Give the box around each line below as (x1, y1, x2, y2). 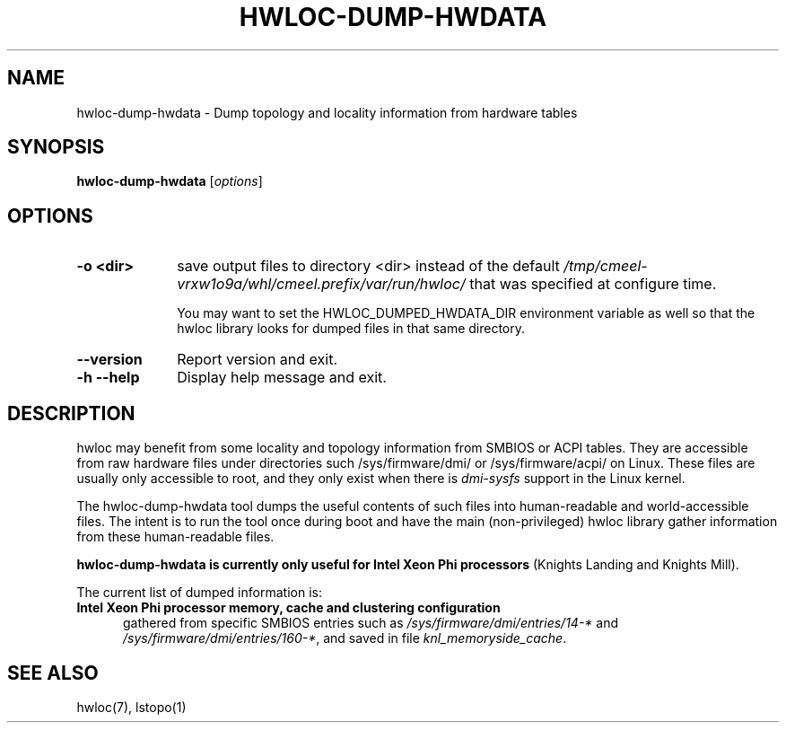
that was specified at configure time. (469, 275, 717, 294)
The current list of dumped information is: (76, 585, 322, 601)
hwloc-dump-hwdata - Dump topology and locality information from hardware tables (76, 104, 578, 120)
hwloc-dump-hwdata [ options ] (76, 173, 263, 189)
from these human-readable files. (76, 529, 275, 545)
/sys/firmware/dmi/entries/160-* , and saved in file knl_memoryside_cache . (123, 630, 567, 646)
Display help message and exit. (177, 368, 387, 387)
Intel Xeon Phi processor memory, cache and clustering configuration (76, 600, 501, 616)
